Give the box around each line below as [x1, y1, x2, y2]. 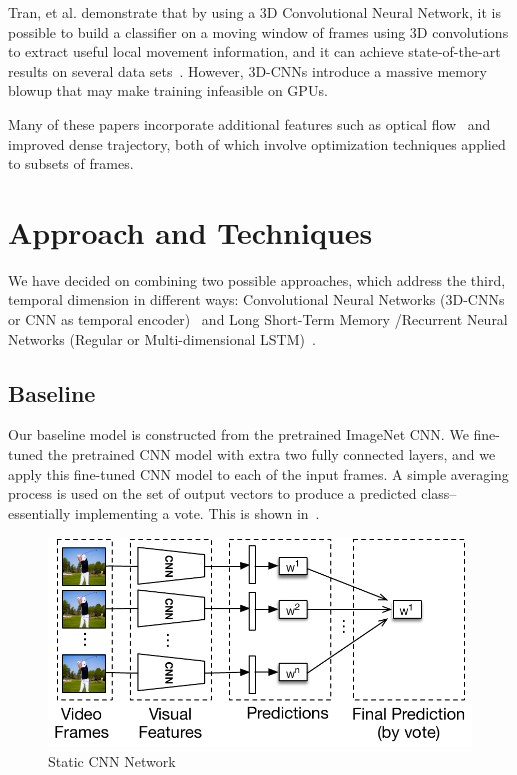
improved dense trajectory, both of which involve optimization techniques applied [8, 133, 506, 154]
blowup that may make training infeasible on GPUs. [8, 80, 328, 101]
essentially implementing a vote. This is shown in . [8, 502, 320, 523]
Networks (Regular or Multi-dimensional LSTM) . [8, 328, 316, 349]
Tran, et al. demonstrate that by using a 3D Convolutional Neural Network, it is [8, 2, 501, 22]
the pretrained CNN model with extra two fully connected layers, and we [47, 444, 496, 465]
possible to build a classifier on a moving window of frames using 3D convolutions [8, 21, 509, 42]
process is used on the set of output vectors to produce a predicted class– [8, 483, 457, 504]
